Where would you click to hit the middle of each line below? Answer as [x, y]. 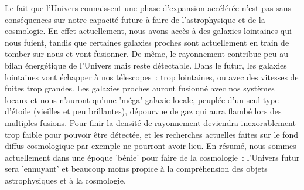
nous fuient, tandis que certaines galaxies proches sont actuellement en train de [147, 42]
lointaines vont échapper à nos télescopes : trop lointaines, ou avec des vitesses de [152, 77]
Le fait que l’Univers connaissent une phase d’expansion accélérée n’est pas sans [148, 8]
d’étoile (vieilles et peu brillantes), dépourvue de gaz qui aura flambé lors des [143, 111]
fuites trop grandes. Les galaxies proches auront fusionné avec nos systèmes [140, 88]
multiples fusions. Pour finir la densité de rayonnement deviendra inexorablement [150, 122]
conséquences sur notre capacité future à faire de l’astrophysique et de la [135, 19]
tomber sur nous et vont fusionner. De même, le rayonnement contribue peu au [146, 54]
